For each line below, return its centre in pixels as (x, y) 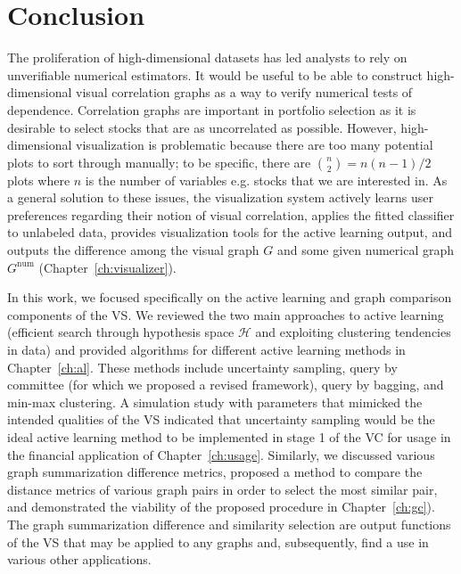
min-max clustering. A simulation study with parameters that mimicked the (215, 402)
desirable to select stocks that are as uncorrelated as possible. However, (202, 127)
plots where (39, 180)
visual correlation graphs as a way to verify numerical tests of (244, 92)
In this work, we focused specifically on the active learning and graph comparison (230, 297)
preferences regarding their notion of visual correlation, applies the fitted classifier (231, 214)
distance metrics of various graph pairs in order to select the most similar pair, (222, 489)
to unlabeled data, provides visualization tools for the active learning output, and (230, 232)
